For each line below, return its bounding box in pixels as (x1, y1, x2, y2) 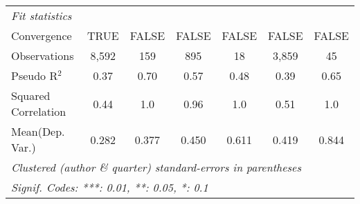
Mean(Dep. (11, 123, 65, 139)
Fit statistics (11, 8, 72, 23)
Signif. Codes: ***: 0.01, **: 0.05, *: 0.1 (11, 179, 208, 195)
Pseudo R (11, 68, 58, 83)
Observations (11, 48, 74, 63)
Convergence (11, 28, 72, 43)
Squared (11, 88, 51, 103)
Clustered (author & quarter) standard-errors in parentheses (11, 159, 301, 175)
